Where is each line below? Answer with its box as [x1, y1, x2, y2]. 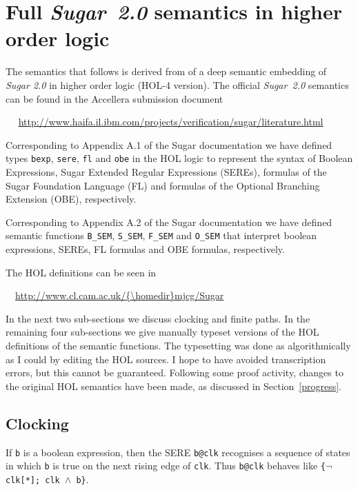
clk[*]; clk [6, 475, 60, 485]
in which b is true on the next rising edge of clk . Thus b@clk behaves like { [6, 458, 326, 473]
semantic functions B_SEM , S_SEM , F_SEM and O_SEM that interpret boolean [6, 228, 317, 243]
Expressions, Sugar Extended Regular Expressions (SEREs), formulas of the [6, 164, 327, 178]
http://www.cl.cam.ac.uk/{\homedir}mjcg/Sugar [15, 288, 224, 303]
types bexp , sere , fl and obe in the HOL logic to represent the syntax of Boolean [6, 151, 353, 165]
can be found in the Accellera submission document [6, 91, 223, 105]
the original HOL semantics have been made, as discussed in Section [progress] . [6, 378, 342, 393]
